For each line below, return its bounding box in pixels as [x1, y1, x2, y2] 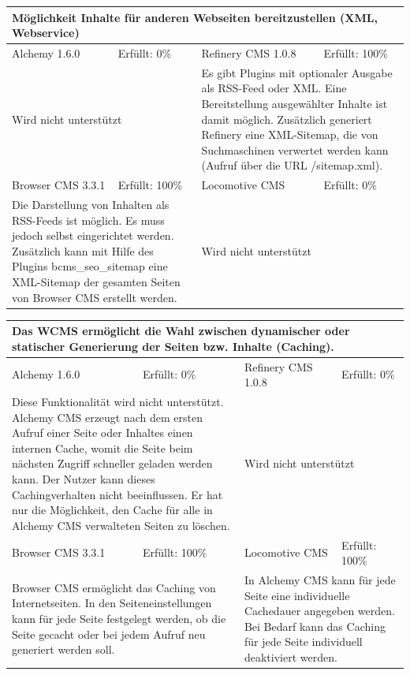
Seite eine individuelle [244, 587, 350, 603]
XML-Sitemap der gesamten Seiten [12, 274, 181, 289]
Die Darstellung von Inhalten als [12, 196, 170, 213]
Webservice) [12, 24, 80, 41]
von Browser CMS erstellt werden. [12, 289, 177, 305]
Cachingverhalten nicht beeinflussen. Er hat [12, 486, 223, 502]
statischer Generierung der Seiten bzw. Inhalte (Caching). [12, 337, 334, 354]
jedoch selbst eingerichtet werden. [12, 227, 174, 244]
